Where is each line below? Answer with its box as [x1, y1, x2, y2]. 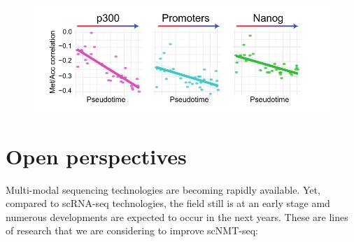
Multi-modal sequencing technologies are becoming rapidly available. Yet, [6, 182, 320, 197]
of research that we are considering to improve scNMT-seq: [6, 223, 258, 238]
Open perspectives [6, 141, 187, 170]
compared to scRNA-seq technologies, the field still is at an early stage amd [6, 196, 330, 211]
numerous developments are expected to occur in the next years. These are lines [6, 209, 348, 224]
